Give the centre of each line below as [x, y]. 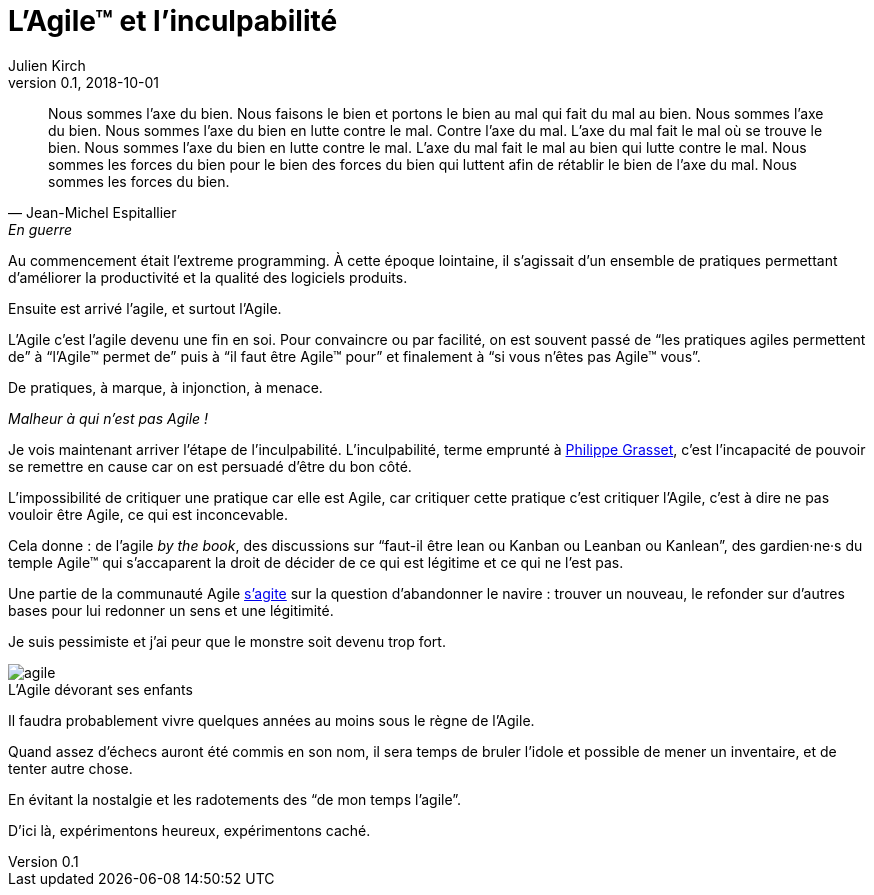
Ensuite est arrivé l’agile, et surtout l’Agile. [145, 308]
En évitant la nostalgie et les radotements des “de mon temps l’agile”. [235, 799]
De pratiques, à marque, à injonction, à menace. [165, 387]
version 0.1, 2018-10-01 [84, 82]
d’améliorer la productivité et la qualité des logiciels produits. [208, 277]
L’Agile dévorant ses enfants [100, 689]
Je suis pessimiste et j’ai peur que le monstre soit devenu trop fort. [227, 641]
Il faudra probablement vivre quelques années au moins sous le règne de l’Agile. [271, 720]
